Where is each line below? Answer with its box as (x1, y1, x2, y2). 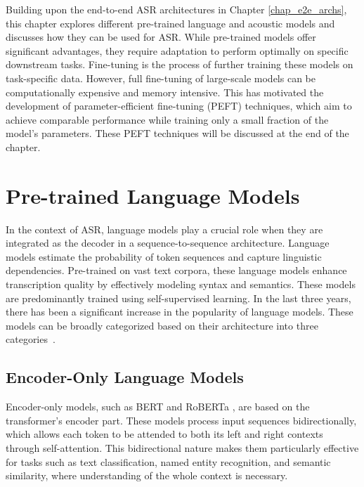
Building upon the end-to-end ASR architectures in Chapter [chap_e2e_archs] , (6, 2, 347, 16)
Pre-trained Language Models (6, 181, 300, 209)
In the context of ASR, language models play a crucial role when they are (6, 221, 323, 236)
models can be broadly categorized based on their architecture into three (6, 318, 318, 332)
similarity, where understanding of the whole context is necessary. (6, 468, 288, 483)
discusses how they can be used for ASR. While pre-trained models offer (6, 30, 316, 44)
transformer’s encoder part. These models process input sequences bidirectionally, (6, 413, 357, 427)
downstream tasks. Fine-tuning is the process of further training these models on (6, 57, 353, 72)
